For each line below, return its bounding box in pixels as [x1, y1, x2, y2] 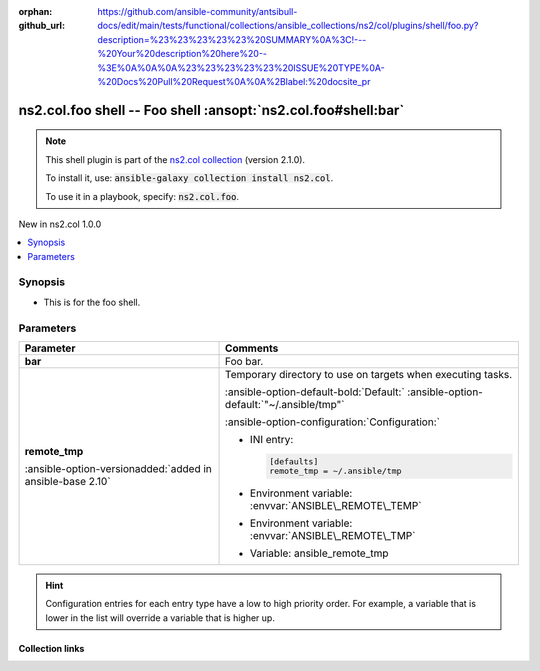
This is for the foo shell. [43, 296, 141, 308]
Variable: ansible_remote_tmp [250, 546, 389, 560]
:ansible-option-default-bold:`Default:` [225, 385, 405, 399]
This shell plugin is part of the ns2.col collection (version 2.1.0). [45, 153, 305, 165]
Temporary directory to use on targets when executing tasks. [225, 367, 513, 381]
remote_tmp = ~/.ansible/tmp [268, 465, 402, 476]
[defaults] [268, 456, 319, 467]
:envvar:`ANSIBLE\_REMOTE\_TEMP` [250, 498, 422, 512]
